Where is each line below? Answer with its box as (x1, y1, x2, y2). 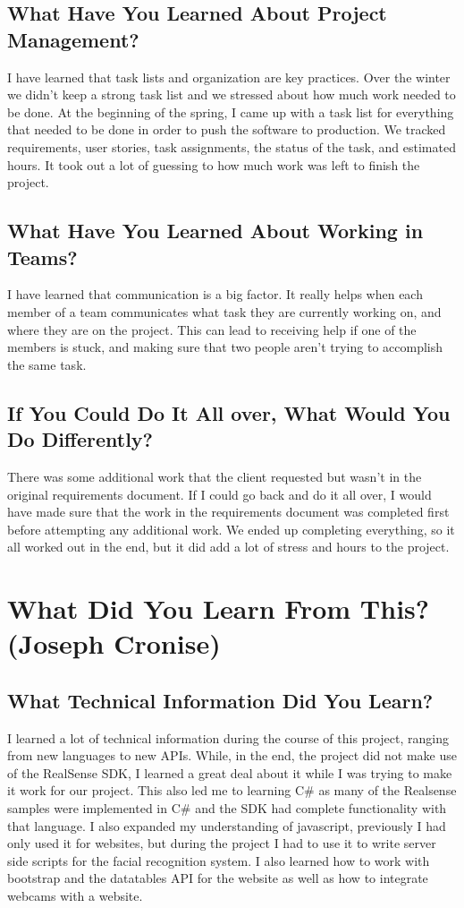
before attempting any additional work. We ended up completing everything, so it (7, 519, 455, 538)
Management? (7, 25, 139, 53)
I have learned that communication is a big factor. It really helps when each (7, 285, 423, 304)
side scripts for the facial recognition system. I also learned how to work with (7, 851, 430, 869)
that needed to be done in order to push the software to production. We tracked (7, 120, 446, 139)
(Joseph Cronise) (7, 625, 221, 662)
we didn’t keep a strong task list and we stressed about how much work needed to (7, 85, 456, 104)
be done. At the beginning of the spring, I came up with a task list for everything (7, 102, 454, 121)
